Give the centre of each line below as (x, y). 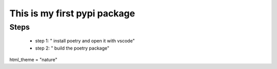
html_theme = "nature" (33, 59)
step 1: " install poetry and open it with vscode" (85, 41)
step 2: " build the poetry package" (72, 48)
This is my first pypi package (72, 13)
